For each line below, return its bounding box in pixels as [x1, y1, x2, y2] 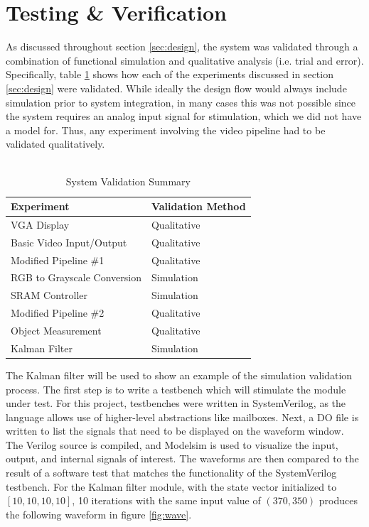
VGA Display [11, 217, 70, 232]
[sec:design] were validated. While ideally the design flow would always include [6, 80, 347, 95]
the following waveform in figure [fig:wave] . [6, 506, 192, 521]
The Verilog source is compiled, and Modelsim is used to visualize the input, [6, 437, 338, 452]
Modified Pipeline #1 [11, 252, 105, 267]
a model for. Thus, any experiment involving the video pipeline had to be [6, 122, 326, 137]
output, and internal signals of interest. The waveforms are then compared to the [6, 451, 359, 466]
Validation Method [151, 199, 246, 214]
